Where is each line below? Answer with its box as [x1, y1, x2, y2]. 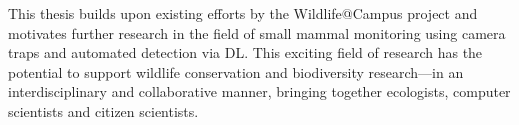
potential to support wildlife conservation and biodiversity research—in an [8, 61, 464, 82]
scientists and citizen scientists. [8, 100, 199, 121]
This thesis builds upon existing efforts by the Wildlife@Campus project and [8, 3, 478, 23]
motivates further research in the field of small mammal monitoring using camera [8, 22, 506, 43]
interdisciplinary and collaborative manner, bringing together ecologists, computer [8, 81, 511, 102]
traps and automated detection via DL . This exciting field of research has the [8, 42, 483, 63]
